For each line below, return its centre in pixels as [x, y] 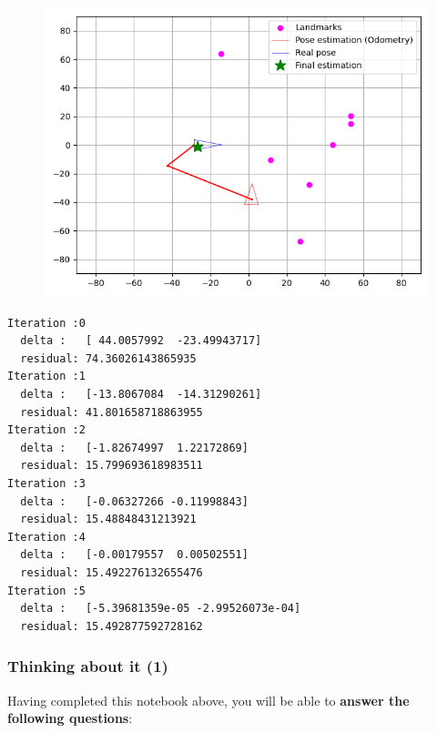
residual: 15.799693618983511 [112, 466]
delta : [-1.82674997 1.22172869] [134, 448]
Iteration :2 [46, 430]
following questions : [70, 718]
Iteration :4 [46, 537]
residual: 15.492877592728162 [112, 626]
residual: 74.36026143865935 [108, 358]
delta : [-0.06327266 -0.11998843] [134, 501]
